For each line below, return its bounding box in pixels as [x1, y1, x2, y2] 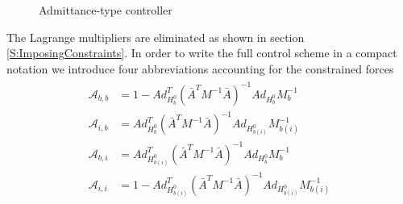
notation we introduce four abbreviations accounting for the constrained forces [6, 60, 394, 77]
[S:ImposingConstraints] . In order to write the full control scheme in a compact [6, 44, 397, 61]
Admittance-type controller [39, 2, 172, 18]
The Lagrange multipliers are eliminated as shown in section [6, 28, 305, 45]
